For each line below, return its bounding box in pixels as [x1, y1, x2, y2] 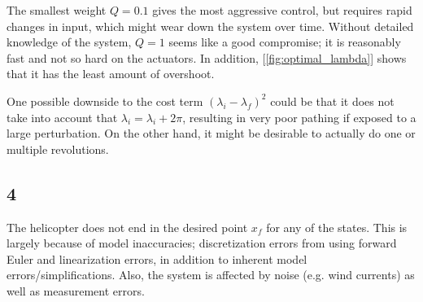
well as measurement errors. [7, 282, 145, 299]
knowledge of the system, [7, 33, 132, 50]
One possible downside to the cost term [7, 92, 203, 109]
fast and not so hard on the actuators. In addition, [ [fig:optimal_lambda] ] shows [7, 49, 407, 66]
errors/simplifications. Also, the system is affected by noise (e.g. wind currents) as [7, 266, 415, 283]
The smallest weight [7, 2, 107, 18]
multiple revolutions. [7, 140, 109, 157]
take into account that [7, 108, 118, 125]
